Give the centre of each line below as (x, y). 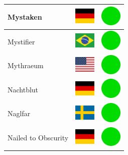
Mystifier (21, 41)
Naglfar (19, 113)
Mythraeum (26, 65)
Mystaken (25, 16)
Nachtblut (23, 89)
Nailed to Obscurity (38, 138)
